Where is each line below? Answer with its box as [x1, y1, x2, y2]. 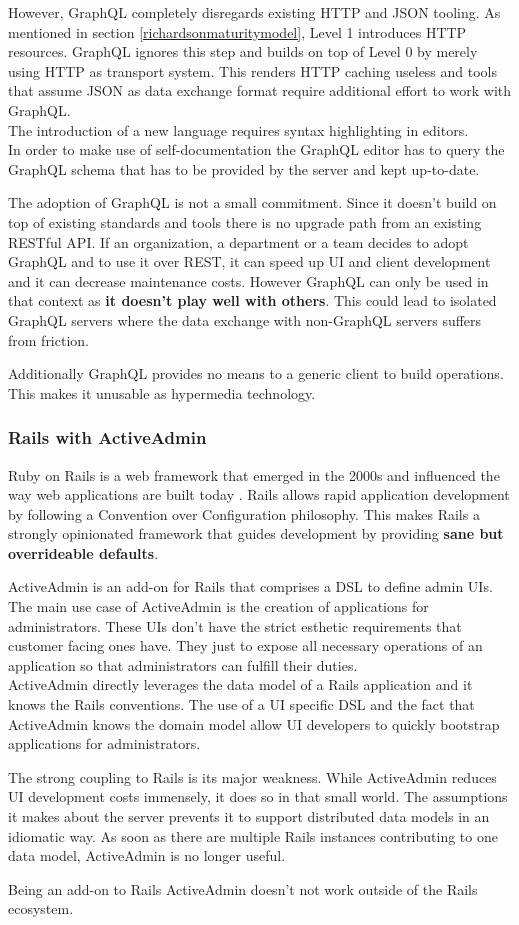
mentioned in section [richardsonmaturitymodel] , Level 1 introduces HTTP [8, 21, 467, 42]
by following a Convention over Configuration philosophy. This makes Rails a [8, 503, 480, 524]
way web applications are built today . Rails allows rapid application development [8, 484, 510, 505]
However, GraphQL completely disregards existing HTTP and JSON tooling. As [8, 2, 501, 22]
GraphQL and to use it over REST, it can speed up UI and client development [8, 251, 491, 272]
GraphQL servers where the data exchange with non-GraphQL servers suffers [8, 309, 482, 330]
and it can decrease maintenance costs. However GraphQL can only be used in [8, 270, 489, 291]
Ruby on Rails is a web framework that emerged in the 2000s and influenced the [8, 464, 500, 485]
